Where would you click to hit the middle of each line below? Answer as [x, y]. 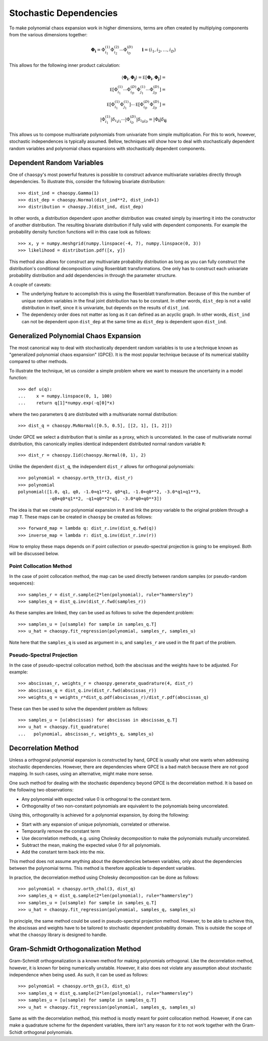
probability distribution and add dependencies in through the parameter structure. [93, 276]
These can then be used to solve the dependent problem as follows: [79, 708]
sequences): [22, 583]
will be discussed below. [34, 553]
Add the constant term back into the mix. [63, 852]
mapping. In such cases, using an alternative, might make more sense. [81, 774]
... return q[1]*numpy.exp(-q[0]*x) [67, 403]
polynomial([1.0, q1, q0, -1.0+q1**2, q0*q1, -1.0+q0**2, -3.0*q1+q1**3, [110, 492]
